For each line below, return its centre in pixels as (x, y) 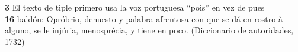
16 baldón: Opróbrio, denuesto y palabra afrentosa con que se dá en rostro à (144, 18)
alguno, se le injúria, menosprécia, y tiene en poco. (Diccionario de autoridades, (149, 30)
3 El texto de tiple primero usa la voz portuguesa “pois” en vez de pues (135, 7)
